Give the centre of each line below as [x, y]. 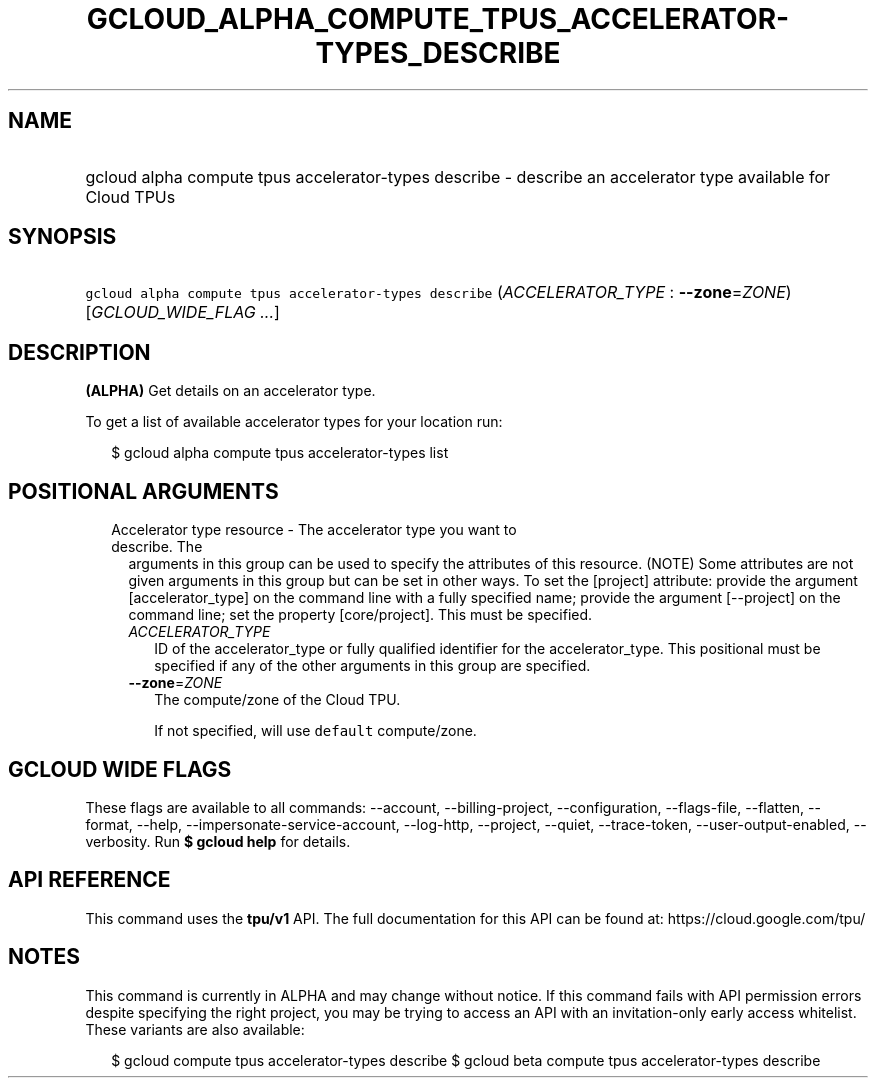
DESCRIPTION [79, 352]
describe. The [157, 547]
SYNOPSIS [62, 237]
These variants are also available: [195, 1029]
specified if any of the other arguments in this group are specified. [372, 666]
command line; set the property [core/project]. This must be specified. [360, 615]
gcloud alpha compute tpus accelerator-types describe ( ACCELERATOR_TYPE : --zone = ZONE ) [438, 292]
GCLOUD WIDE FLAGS [120, 769]
